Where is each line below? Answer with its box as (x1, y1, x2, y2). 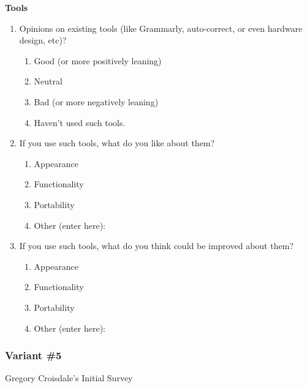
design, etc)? (19, 34, 67, 47)
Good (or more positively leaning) (34, 54, 162, 67)
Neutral (34, 75, 63, 88)
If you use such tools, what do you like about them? (19, 136, 215, 149)
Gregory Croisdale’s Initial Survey (5, 371, 133, 384)
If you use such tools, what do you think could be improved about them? (19, 239, 294, 252)
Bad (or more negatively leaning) (34, 95, 159, 108)
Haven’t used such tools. (34, 116, 126, 129)
